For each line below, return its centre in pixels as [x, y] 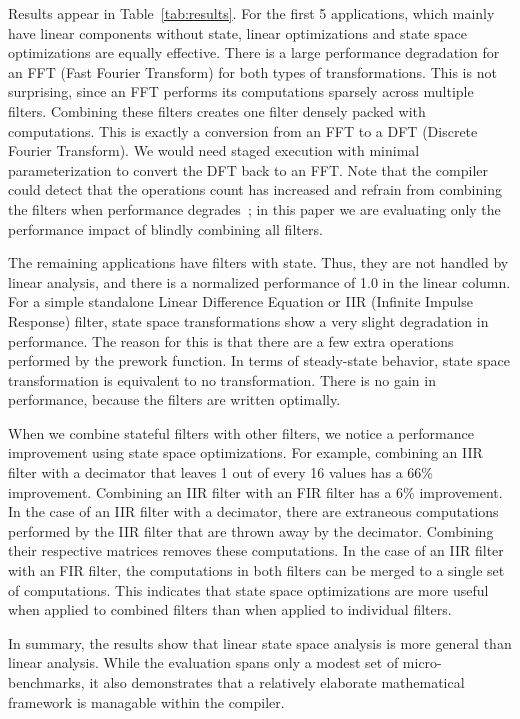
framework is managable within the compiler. [146, 701]
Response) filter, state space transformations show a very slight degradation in [248, 320]
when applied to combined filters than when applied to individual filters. [230, 609]
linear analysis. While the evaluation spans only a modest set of [203, 662]
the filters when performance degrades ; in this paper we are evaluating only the [254, 208]
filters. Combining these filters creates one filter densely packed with [217, 110]
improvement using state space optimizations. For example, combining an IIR [245, 452]
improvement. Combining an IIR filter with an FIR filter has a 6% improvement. [255, 491]
